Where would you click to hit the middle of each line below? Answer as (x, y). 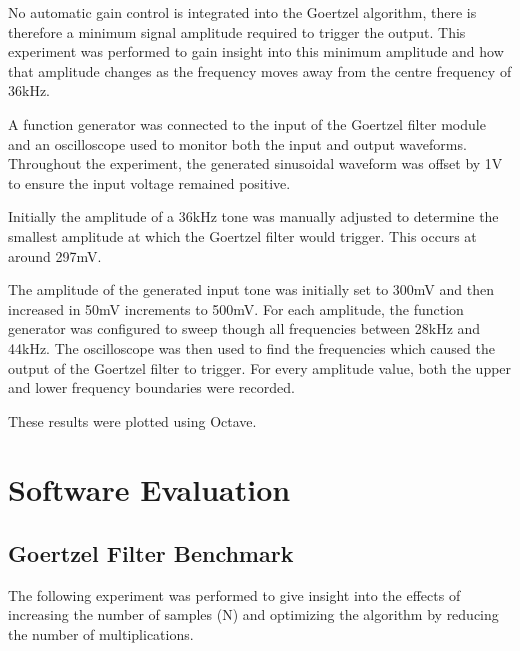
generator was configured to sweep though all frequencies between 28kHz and (244, 328)
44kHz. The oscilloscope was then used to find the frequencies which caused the (251, 347)
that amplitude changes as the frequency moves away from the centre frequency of (260, 70)
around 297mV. (55, 255)
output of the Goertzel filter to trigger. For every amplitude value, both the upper (260, 367)
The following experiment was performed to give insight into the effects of (234, 594)
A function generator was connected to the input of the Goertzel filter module (247, 123)
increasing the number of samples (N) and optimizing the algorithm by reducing (253, 614)
